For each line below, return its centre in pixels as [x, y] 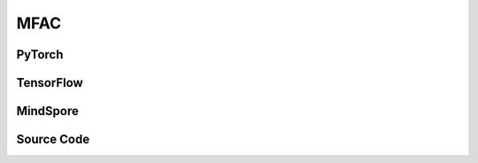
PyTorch [40, 54]
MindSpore [47, 111]
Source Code [53, 140]
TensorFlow [50, 83]
